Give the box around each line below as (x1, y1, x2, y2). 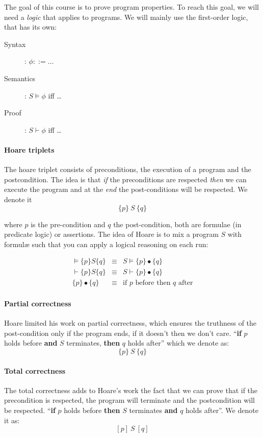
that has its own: (4, 21, 57, 32)
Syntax (4, 38, 26, 49)
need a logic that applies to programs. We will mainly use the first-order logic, (4, 11, 248, 22)
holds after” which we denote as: (127, 337, 229, 348)
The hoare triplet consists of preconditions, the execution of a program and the (4, 164, 251, 175)
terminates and (129, 404, 178, 415)
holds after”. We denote (186, 404, 258, 415)
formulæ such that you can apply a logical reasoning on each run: (4, 238, 208, 249)
